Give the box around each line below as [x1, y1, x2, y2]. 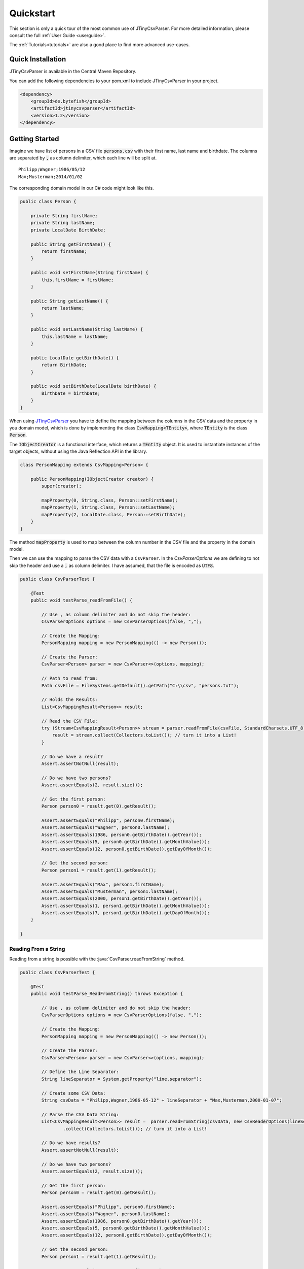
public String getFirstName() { [30, 241, 111, 247]
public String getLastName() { [30, 298, 108, 304]
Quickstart [9, 8, 56, 19]
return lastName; [41, 305, 85, 311]
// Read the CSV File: [41, 718, 98, 724]
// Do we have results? [41, 1140, 101, 1146]
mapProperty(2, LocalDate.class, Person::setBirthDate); [41, 512, 186, 517]
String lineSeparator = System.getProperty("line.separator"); [41, 1076, 202, 1082]
